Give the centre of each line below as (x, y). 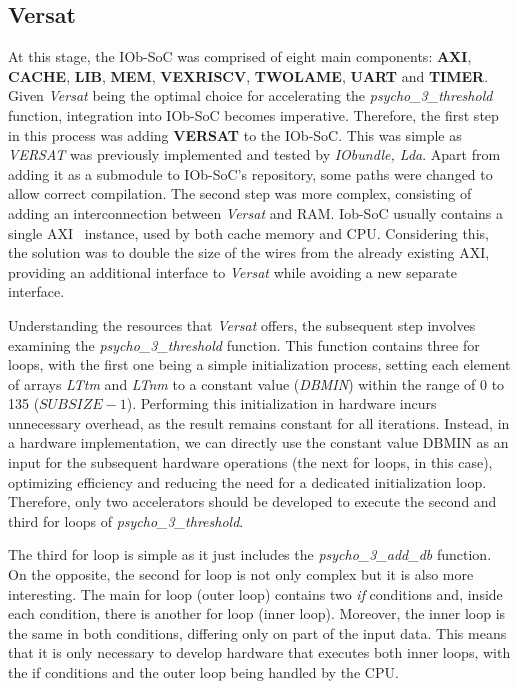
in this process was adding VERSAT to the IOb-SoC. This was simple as (235, 134)
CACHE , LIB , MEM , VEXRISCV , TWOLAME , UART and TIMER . (248, 75)
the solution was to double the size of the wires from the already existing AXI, (249, 252)
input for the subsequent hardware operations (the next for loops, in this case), (250, 462)
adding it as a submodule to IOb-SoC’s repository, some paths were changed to (250, 173)
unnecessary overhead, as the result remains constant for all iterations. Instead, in (259, 422)
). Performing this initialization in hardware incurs (281, 403)
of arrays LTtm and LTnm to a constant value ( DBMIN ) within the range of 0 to (256, 383)
